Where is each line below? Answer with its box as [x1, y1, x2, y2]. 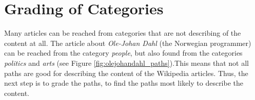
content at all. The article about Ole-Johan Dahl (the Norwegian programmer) [4, 37, 251, 48]
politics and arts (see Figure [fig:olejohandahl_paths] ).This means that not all [4, 57, 249, 68]
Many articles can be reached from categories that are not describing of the [4, 28, 241, 38]
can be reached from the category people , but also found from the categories [4, 47, 243, 58]
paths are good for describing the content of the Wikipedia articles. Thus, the [4, 67, 248, 78]
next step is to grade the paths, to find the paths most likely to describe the [4, 78, 244, 88]
